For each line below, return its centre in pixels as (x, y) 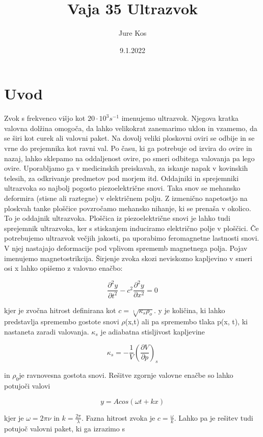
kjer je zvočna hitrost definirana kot (60, 310)
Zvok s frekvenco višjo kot (45, 118)
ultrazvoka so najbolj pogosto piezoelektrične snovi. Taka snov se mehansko (122, 188)
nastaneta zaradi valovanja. (47, 332)
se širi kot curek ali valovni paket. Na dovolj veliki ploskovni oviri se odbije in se (129, 138)
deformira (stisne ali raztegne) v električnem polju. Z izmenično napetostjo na (126, 198)
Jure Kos (133, 33)
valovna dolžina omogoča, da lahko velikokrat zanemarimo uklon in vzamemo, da (131, 128)
